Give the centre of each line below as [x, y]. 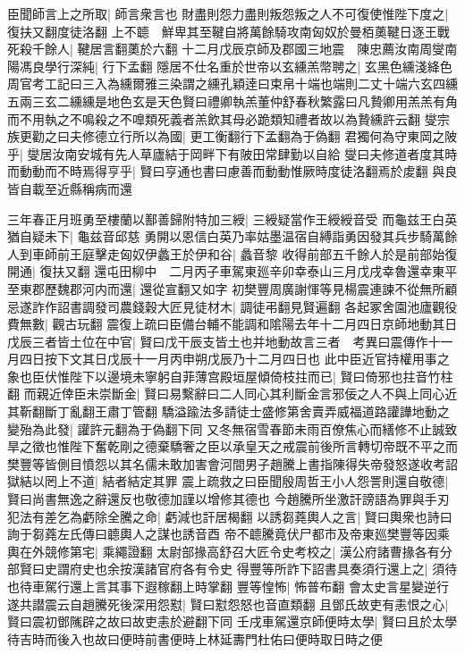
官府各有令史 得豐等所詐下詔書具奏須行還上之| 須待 [307, 569]
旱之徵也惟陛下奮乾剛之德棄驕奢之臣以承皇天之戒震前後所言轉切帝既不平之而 [232, 446]
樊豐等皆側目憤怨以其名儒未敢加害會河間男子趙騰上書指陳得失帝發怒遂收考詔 [232, 463]
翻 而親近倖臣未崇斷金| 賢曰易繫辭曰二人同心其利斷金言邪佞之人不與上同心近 [232, 394]
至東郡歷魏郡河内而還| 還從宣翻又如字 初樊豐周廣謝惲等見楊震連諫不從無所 [226, 288]
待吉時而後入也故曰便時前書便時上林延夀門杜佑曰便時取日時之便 [195, 638]
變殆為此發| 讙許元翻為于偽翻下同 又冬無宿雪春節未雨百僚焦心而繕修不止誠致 [232, 428]
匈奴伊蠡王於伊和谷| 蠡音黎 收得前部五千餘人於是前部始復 [288, 253]
